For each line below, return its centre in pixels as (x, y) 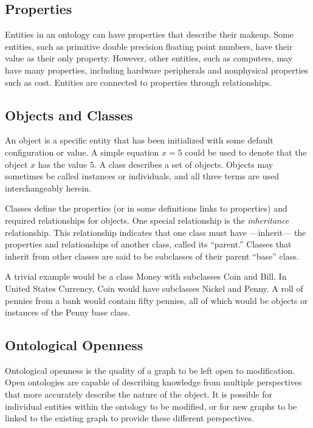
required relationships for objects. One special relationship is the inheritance (147, 220)
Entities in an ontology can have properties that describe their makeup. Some (150, 34)
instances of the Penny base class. (67, 312)
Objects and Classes (69, 115)
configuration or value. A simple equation (82, 152)
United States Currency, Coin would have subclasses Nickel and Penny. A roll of (154, 288)
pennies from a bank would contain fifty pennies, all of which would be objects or (156, 300)
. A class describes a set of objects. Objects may (184, 164)
